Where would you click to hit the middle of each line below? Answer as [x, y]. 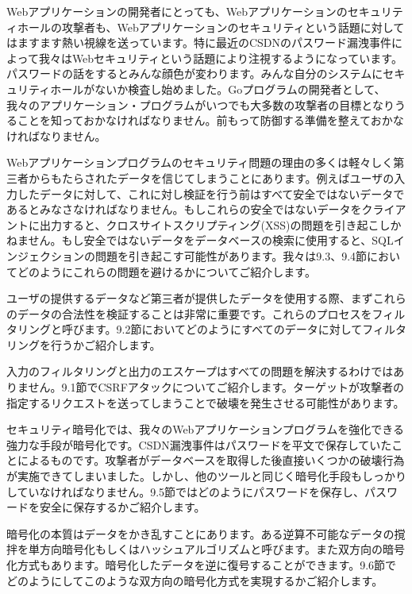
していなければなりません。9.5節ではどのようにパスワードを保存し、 [186, 491]
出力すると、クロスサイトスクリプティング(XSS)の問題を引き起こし [215, 224]
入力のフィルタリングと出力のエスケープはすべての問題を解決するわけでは [200, 371]
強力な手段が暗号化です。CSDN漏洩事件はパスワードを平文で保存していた [199, 444]
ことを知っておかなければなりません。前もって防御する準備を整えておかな [210, 120]
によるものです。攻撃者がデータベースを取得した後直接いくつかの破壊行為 [211, 460]
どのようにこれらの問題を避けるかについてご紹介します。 [166, 271]
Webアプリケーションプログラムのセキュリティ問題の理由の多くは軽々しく [200, 162]
